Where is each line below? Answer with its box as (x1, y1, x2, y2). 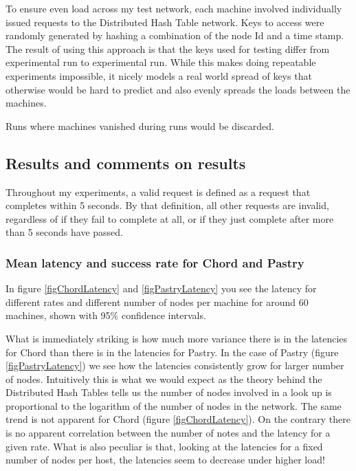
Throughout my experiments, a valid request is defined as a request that (5, 184, 311, 199)
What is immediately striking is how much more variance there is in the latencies (5, 331, 348, 345)
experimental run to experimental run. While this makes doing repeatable (5, 55, 316, 69)
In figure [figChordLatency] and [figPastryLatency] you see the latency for (5, 281, 317, 296)
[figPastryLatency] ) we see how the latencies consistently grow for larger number (5, 358, 344, 373)
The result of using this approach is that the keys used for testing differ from (5, 41, 330, 56)
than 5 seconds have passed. (5, 225, 124, 239)
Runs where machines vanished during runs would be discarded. (5, 118, 274, 133)
